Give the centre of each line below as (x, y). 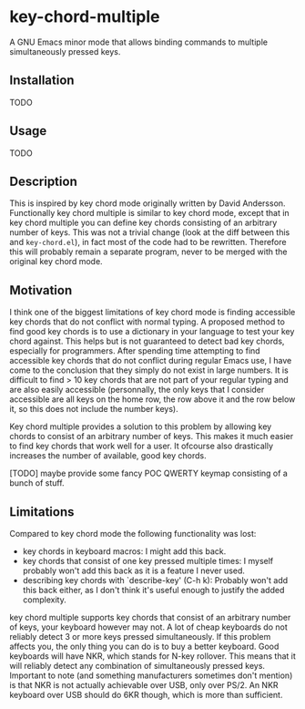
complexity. (44, 600)
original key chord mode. (56, 262)
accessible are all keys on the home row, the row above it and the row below (152, 399)
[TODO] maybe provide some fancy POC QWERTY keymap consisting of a (149, 473)
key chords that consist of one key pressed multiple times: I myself (148, 561)
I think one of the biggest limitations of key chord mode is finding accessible (152, 313)
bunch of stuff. (37, 483)
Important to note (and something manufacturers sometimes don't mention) (151, 675)
